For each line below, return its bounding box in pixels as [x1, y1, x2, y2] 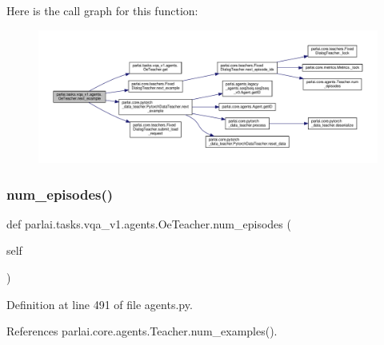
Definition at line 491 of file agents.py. [6, 295, 193, 312]
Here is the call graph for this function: [6, 2, 198, 18]
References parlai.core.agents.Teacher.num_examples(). [6, 323, 278, 339]
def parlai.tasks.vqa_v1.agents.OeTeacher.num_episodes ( [6, 215, 291, 232]
